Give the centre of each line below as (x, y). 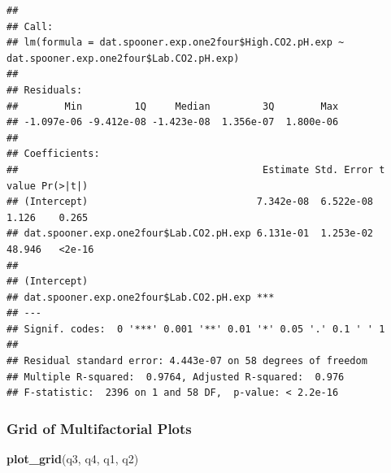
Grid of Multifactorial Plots (99, 428)
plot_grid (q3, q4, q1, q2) (73, 459)
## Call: (30, 26)
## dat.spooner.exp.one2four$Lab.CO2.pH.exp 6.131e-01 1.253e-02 (190, 234)
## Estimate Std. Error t (196, 169)
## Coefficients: (53, 154)
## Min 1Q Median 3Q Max (173, 106)
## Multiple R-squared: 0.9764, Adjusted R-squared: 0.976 (176, 377)
